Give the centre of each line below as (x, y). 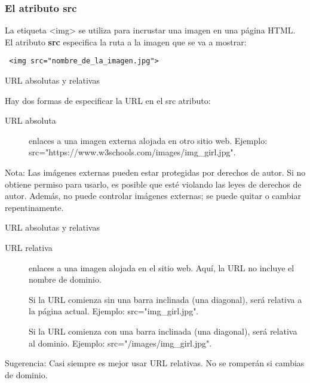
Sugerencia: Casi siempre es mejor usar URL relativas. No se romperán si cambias (155, 363)
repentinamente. (34, 207)
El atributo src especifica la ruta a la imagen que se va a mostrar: (126, 42)
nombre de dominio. (65, 279)
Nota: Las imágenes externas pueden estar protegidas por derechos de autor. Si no (155, 172)
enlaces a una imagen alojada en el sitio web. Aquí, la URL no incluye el (162, 267)
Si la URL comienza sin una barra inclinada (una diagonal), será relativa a (165, 299)
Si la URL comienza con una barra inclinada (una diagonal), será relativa (163, 331)
